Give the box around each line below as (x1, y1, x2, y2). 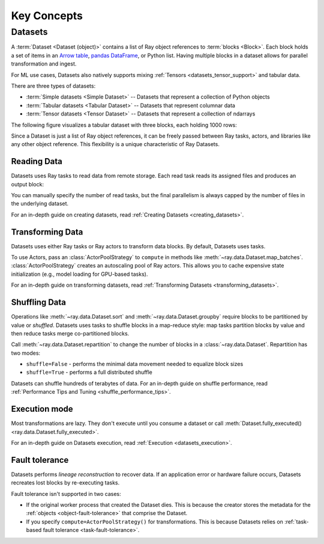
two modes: (11, 349, 41, 356)
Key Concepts (11, 9, 83, 22)
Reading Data (11, 156, 63, 167)
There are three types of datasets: (11, 82, 96, 90)
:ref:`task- (284, 518, 309, 525)
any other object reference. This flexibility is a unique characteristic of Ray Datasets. (11, 141, 220, 148)
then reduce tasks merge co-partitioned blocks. (11, 329, 130, 337)
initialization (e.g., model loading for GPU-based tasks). (11, 270, 148, 278)
